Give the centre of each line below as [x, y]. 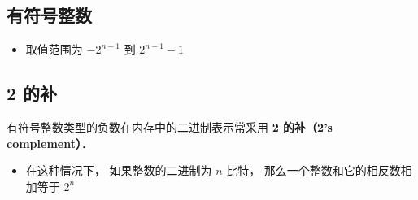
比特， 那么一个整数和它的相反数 [313, 170]
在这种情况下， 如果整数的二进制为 [119, 170]
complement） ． [50, 143]
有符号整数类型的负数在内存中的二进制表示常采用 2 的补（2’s [170, 127]
